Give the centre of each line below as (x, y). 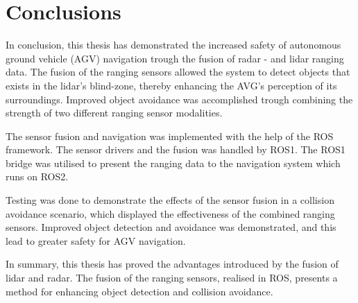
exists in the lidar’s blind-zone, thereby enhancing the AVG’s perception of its (171, 85)
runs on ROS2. (37, 176)
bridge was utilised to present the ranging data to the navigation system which (173, 163)
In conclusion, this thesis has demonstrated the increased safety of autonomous (173, 45)
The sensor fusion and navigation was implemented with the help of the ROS (170, 136)
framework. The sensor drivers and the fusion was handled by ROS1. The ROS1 (176, 149)
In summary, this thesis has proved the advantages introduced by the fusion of (172, 264)
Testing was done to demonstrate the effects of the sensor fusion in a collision (170, 200)
